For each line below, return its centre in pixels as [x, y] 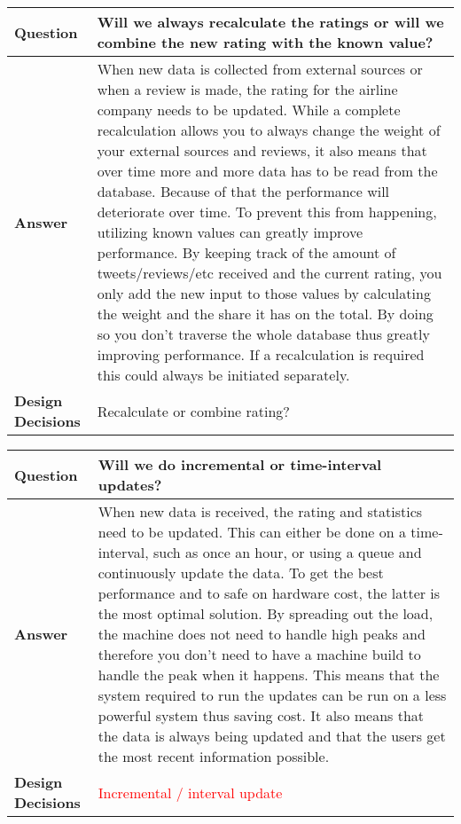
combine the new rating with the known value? [265, 42]
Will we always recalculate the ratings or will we [270, 22]
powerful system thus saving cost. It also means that [261, 715]
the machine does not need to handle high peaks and [262, 634]
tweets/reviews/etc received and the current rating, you [270, 273]
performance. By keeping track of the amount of [246, 252]
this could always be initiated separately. [223, 375]
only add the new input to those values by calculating [264, 293]
